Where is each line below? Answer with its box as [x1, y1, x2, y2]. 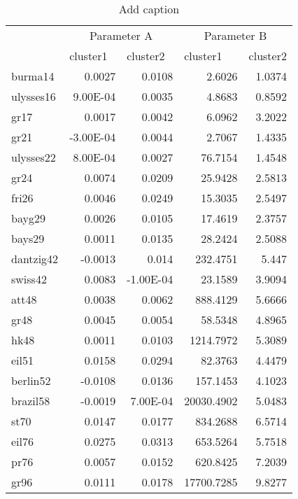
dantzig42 [11, 251, 59, 267]
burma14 [11, 68, 55, 84]
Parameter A [90, 27, 153, 43]
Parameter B [204, 27, 267, 43]
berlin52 [11, 372, 51, 388]
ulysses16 [11, 88, 56, 104]
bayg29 [11, 210, 45, 226]
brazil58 [11, 393, 50, 409]
